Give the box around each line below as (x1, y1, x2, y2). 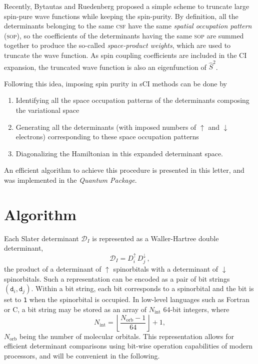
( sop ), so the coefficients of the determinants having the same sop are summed (4, 30, 244, 40)
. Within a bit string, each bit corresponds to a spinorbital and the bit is (31, 283, 254, 294)
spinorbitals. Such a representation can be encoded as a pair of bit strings (4, 273, 230, 284)
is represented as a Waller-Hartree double (92, 233, 219, 243)
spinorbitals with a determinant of (113, 264, 218, 274)
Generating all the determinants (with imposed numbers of (15, 121, 196, 132)
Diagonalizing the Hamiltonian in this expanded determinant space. (15, 148, 223, 158)
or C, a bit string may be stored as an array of (4, 304, 147, 315)
